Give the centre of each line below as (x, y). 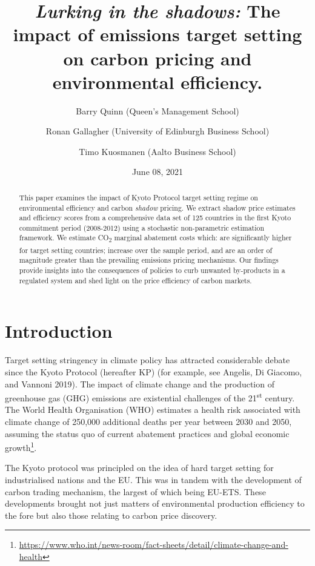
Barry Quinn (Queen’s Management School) (157, 110)
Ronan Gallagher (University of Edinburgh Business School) (157, 131)
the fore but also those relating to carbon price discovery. (111, 515)
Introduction (59, 331)
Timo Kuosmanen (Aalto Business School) (157, 151)
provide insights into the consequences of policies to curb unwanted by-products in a (152, 270)
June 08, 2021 (157, 172)
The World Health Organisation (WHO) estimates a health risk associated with (153, 410)
